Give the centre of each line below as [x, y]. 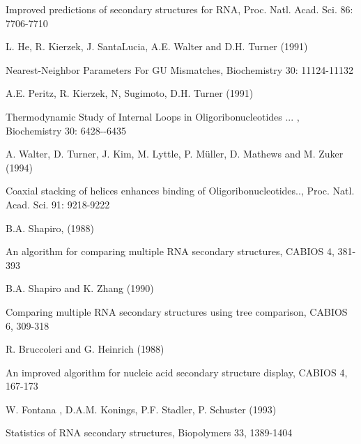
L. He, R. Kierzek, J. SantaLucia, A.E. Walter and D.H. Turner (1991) [157, 46]
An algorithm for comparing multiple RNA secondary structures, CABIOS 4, [170, 251]
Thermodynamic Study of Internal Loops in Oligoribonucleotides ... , [153, 116]
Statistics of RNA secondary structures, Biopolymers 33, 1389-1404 [149, 432]
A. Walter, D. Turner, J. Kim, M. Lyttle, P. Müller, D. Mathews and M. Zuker [175, 154]
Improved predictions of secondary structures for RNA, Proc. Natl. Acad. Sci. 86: [179, 9]
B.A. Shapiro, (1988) [50, 228]
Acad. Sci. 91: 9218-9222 [58, 204]
